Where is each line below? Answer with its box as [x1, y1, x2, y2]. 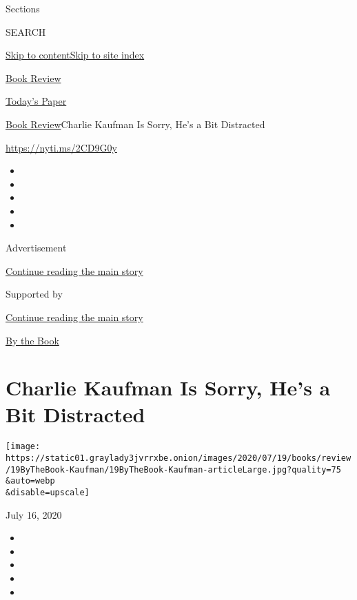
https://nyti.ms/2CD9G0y [6, 140, 117, 154]
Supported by [6, 287, 63, 301]
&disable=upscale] [6, 488, 90, 498]
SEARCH [6, 24, 46, 39]
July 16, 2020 [6, 507, 62, 521]
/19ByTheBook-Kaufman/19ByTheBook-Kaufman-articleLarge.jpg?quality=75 [6, 464, 341, 475]
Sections [6, 1, 40, 15]
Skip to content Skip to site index [6, 48, 145, 62]
